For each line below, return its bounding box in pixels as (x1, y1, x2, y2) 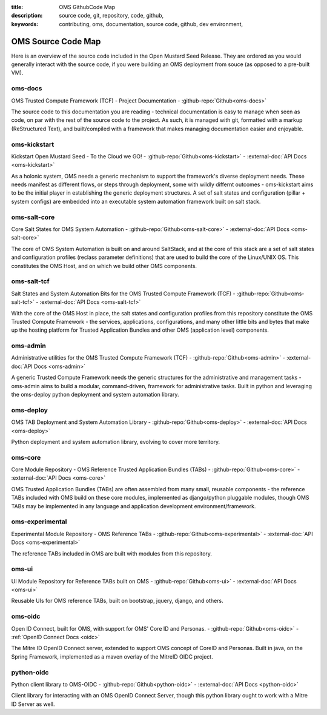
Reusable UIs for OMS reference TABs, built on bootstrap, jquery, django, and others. (11, 597, 223, 605)
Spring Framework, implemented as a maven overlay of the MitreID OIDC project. (11, 653, 213, 660)
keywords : (11, 20, 39, 27)
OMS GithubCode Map (59, 4, 116, 10)
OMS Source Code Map (11, 36, 101, 47)
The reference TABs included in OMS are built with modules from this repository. (11, 549, 212, 557)
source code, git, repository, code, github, (59, 12, 164, 19)
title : (11, 4, 24, 10)
